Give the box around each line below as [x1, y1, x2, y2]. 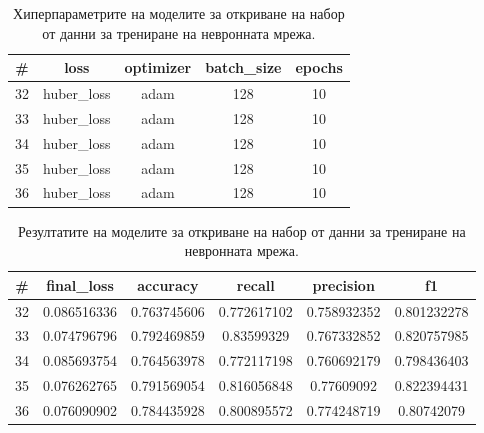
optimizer [124, 57, 192, 78]
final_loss [46, 274, 114, 295]
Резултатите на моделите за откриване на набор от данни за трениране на [17, 220, 466, 241]
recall [236, 274, 275, 295]
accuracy [137, 274, 199, 295]
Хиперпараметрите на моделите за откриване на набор [13, 3, 345, 23]
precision [312, 274, 375, 295]
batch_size [205, 57, 282, 78]
